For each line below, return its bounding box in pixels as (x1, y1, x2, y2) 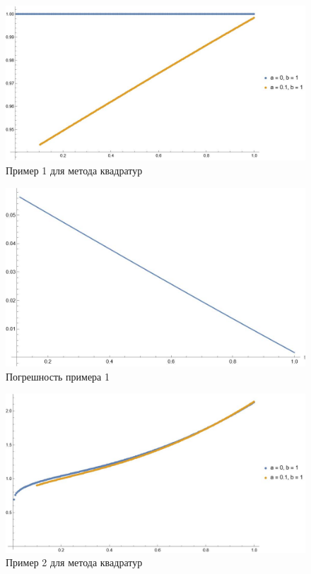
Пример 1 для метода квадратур (6, 163, 143, 178)
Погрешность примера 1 (6, 369, 110, 383)
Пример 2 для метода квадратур (6, 555, 143, 570)
